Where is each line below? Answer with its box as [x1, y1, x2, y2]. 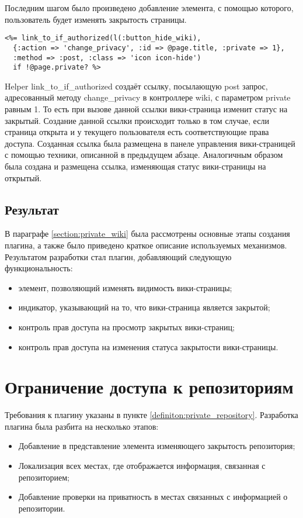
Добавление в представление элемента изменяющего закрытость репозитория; [18, 440, 295, 452]
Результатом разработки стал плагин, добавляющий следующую [5, 250, 232, 263]
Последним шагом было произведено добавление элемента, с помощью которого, [5, 2, 294, 13]
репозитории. [18, 502, 65, 514]
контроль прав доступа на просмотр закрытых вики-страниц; [18, 320, 235, 333]
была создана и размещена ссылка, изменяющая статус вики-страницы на [5, 160, 266, 172]
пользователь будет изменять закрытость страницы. [5, 13, 187, 25]
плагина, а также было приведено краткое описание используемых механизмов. [5, 239, 287, 251]
